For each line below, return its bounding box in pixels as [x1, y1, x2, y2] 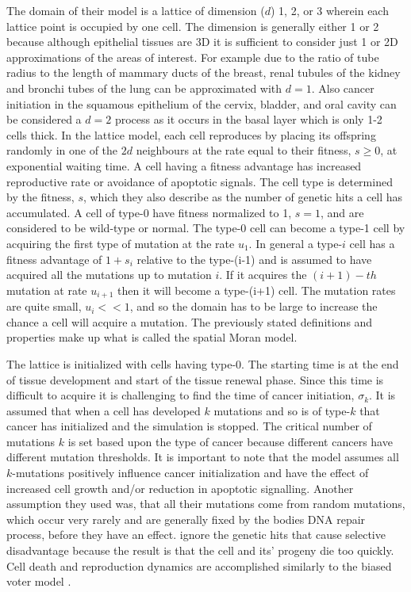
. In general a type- [248, 235, 343, 251]
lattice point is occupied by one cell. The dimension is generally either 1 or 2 [6, 17, 379, 34]
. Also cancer [311, 79, 375, 96]
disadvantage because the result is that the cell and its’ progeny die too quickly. [6, 542, 394, 559]
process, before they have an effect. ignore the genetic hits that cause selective [6, 526, 386, 543]
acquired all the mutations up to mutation [6, 266, 212, 283]
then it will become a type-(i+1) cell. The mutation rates [117, 281, 396, 298]
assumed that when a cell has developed [6, 402, 201, 418]
